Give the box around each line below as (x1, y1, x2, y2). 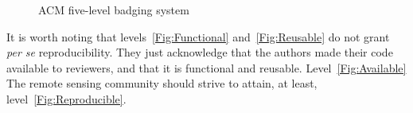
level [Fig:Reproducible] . (6, 90, 127, 107)
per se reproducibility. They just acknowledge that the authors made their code (6, 44, 393, 60)
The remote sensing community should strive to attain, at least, (6, 75, 318, 92)
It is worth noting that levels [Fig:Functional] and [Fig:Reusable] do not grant (6, 28, 390, 45)
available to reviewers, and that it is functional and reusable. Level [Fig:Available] (6, 59, 407, 76)
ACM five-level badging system (38, 2, 189, 18)
